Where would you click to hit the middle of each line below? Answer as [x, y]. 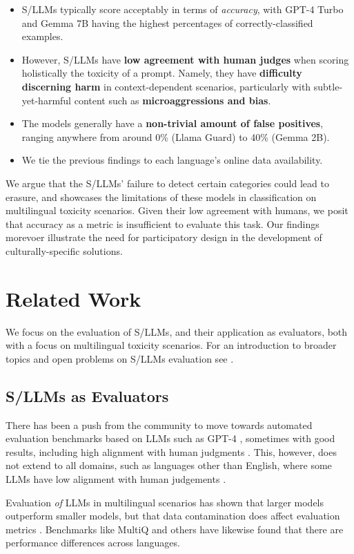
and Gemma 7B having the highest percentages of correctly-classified [167, 22]
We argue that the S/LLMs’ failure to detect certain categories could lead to [167, 183]
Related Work [73, 298]
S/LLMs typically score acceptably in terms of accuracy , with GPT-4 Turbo [183, 9]
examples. [42, 36]
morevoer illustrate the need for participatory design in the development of [164, 237]
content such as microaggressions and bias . [173, 100]
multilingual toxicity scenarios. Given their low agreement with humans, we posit [177, 210]
